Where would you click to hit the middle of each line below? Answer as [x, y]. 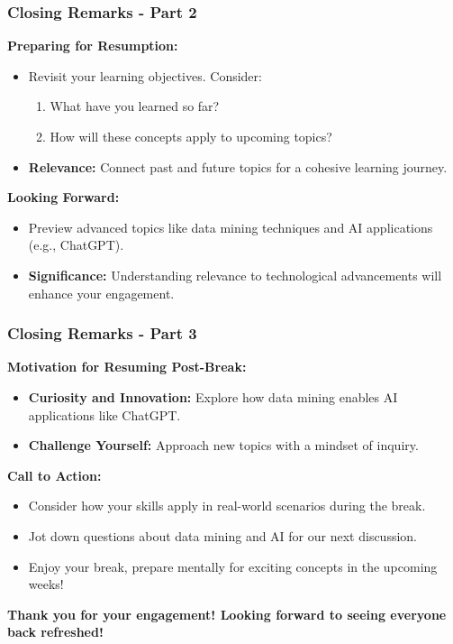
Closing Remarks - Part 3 [102, 333]
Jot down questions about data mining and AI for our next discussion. [222, 535]
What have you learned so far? [135, 106]
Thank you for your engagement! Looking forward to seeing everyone [227, 614]
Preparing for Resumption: [93, 46]
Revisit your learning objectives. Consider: [145, 75]
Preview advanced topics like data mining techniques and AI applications [231, 227]
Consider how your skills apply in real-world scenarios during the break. [227, 506]
